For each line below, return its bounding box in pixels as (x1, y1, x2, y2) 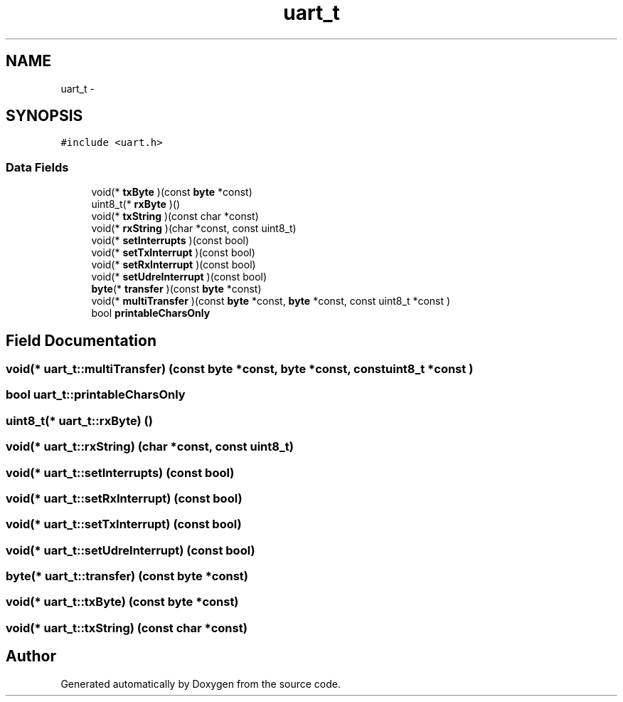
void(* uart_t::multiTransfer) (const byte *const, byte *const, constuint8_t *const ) (6, 362, 474, 377)
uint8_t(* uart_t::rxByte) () (6, 413, 153, 428)
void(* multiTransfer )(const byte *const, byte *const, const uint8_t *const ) (91, 295, 451, 308)
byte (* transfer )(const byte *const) (91, 283, 262, 295)
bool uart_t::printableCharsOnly (6, 387, 186, 402)
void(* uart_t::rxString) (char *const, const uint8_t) (6, 439, 294, 454)
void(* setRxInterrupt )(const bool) (91, 258, 256, 271)
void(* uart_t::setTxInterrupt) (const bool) (6, 517, 242, 532)
